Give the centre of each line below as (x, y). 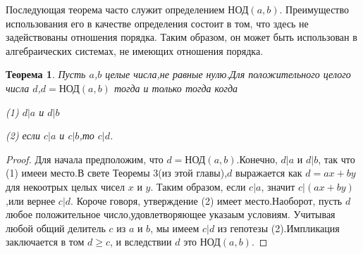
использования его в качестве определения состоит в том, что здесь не (157, 23)
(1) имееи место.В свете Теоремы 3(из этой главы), (117, 173)
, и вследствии (141, 242)
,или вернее (31, 200)
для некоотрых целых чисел (66, 186)
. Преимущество (314, 9)
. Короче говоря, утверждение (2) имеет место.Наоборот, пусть (207, 200)
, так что (337, 159)
